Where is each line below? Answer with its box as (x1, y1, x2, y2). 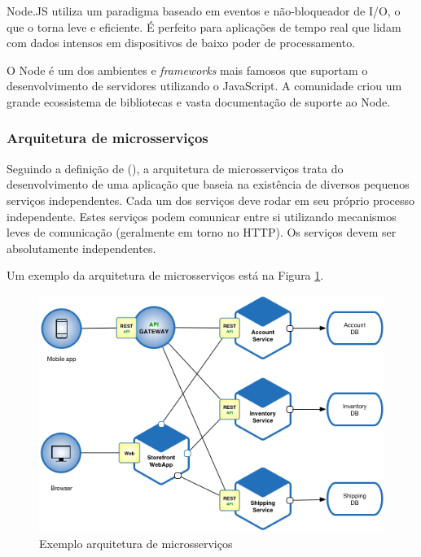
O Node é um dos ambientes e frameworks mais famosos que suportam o (7, 61, 368, 78)
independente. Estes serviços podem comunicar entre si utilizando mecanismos (7, 207, 397, 224)
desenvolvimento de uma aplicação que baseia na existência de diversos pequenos (7, 176, 410, 193)
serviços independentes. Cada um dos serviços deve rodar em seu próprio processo (7, 191, 415, 208)
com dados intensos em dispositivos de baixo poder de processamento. (7, 34, 356, 51)
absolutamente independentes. (7, 239, 156, 256)
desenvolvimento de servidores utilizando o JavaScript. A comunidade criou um (7, 77, 402, 94)
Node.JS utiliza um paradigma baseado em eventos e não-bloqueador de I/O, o (7, 2, 401, 19)
